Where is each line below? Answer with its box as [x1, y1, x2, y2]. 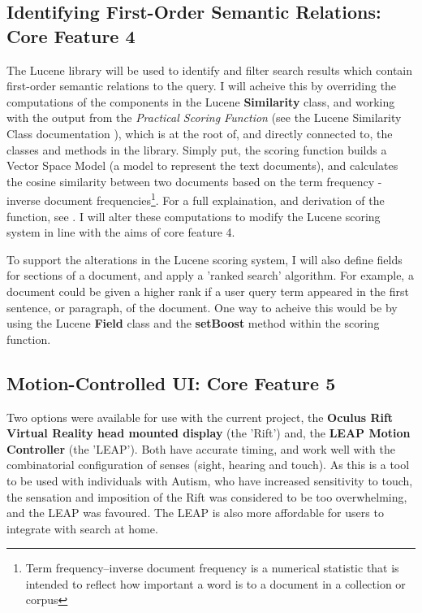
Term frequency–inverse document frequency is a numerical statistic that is [25, 559, 399, 576]
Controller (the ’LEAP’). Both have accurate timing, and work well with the [6, 440, 395, 457]
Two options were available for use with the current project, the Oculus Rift [6, 408, 394, 425]
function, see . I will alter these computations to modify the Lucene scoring [6, 207, 381, 224]
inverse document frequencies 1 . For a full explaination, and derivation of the [6, 189, 385, 208]
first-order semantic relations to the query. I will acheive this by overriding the [6, 77, 397, 94]
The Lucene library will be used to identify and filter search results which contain [6, 61, 413, 78]
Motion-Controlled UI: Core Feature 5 [6, 370, 336, 395]
